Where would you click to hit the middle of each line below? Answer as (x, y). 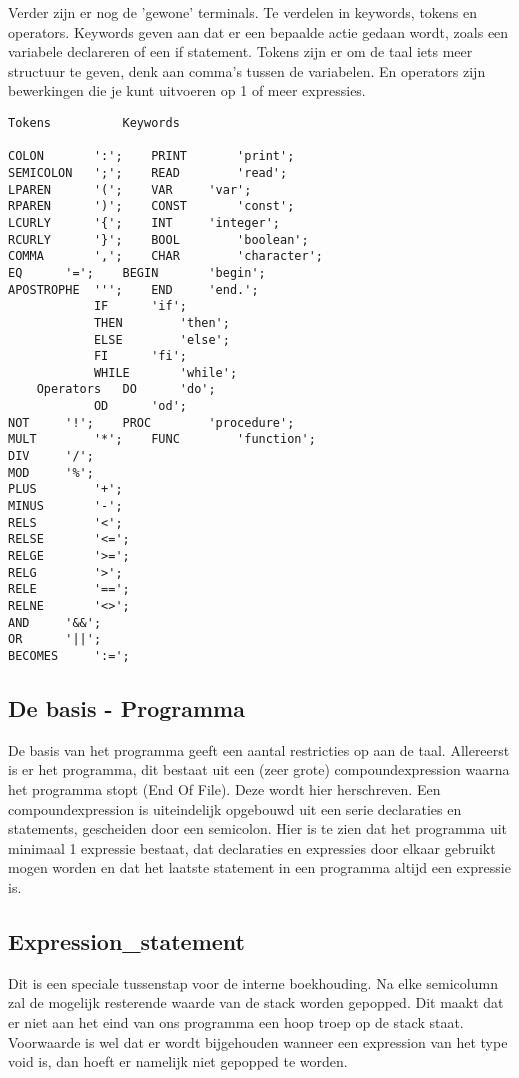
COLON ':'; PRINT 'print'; (151, 156)
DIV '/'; (51, 456)
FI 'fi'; (140, 356)
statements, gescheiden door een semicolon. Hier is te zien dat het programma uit (258, 828)
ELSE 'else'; (161, 339)
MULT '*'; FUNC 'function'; (162, 439)
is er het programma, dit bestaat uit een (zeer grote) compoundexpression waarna (259, 769)
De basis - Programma (126, 708)
